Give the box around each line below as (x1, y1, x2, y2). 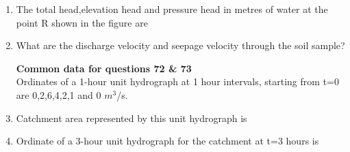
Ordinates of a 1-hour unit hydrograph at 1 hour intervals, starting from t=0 (16, 74, 339, 89)
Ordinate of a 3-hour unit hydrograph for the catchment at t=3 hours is (16, 134, 319, 148)
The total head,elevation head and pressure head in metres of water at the (16, 2, 328, 16)
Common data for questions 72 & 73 (16, 61, 192, 75)
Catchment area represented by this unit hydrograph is (16, 110, 247, 125)
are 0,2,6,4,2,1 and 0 (16, 87, 101, 102)
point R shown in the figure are (16, 15, 148, 29)
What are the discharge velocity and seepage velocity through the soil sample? (16, 38, 345, 52)
